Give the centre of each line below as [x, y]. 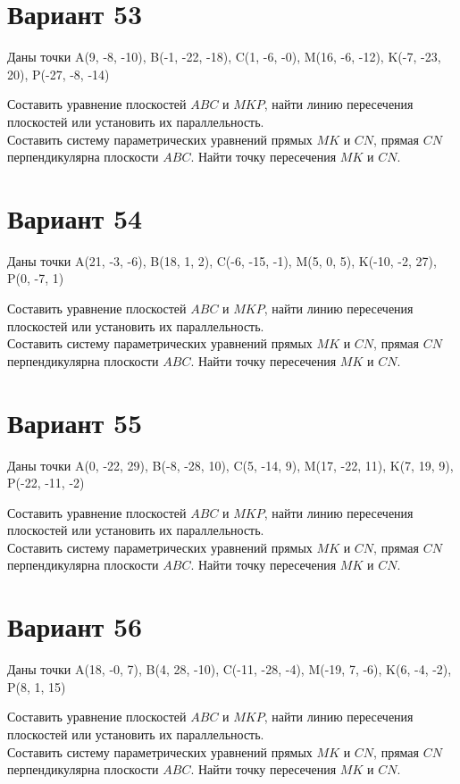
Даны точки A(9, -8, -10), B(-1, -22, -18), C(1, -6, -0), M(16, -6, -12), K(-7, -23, [224, 57]
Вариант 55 [75, 422]
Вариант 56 [75, 626]
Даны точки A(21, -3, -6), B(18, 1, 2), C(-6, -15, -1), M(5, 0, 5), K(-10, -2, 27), [222, 260]
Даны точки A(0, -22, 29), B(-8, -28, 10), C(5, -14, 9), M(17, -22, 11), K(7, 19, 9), [230, 465]
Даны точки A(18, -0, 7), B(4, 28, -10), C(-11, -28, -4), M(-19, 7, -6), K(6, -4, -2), [230, 669]
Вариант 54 [75, 217]
